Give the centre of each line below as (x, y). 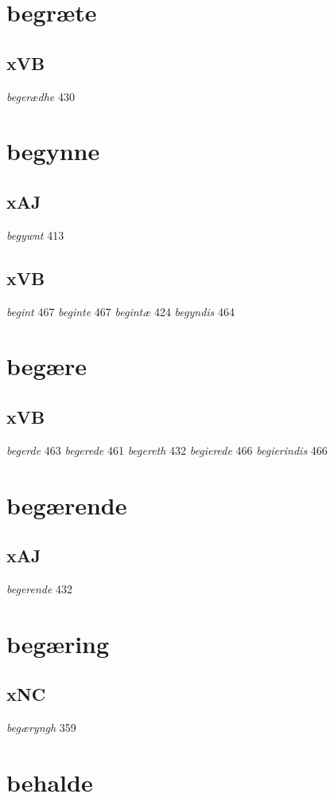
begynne (53, 151)
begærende (67, 505)
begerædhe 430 (41, 96)
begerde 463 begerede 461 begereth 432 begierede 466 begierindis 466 (167, 450)
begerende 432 (40, 588)
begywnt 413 (35, 235)
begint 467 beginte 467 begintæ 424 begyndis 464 (121, 311)
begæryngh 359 (41, 728)
